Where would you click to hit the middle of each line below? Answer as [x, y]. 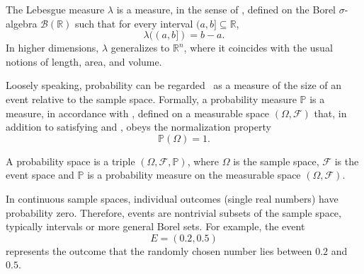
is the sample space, [276, 161]
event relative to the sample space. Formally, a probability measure [151, 99]
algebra [22, 23]
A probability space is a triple [70, 161]
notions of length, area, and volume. [84, 61]
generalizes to [140, 48]
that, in [330, 113]
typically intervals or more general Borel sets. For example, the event [155, 226]
